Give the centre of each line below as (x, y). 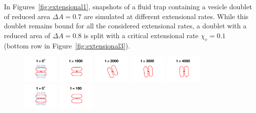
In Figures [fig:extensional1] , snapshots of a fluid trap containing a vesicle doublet (128, 6)
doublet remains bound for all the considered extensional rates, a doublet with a (125, 26)
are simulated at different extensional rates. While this (166, 16)
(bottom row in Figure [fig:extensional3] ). (67, 45)
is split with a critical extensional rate (141, 35)
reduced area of (27, 35)
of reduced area (27, 16)
